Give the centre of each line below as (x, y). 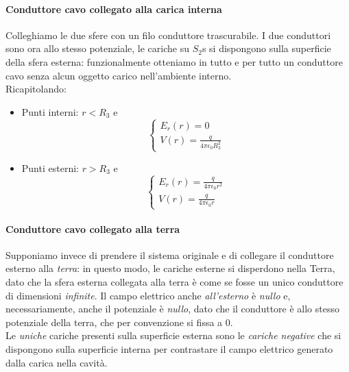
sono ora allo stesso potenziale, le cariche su (97, 48)
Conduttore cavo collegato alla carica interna (114, 9)
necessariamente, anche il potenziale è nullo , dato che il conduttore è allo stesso (172, 309)
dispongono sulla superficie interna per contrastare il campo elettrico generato (169, 349)
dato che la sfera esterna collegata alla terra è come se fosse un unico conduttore (174, 282)
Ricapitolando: (36, 89)
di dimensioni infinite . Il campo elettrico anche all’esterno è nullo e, (148, 295)
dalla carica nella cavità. (57, 362)
